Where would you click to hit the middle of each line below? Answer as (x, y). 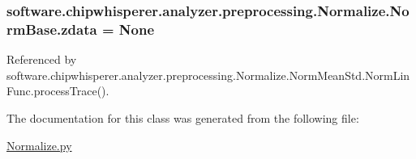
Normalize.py (39, 145)
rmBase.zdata (52, 29)
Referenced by (42, 59)
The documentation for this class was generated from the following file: (183, 117)
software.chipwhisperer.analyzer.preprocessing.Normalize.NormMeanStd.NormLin (208, 75)
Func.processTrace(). (58, 91)
